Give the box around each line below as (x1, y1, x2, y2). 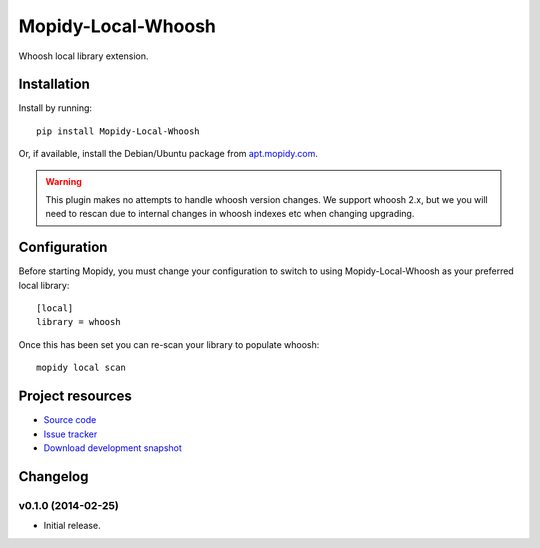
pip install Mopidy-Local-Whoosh (36, 125, 200, 137)
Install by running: (18, 102, 93, 114)
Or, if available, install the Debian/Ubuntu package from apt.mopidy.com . (18, 148, 319, 160)
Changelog (18, 468, 89, 485)
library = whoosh (36, 316, 121, 328)
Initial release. (43, 520, 101, 532)
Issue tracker (43, 428, 98, 440)
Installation (18, 76, 90, 93)
